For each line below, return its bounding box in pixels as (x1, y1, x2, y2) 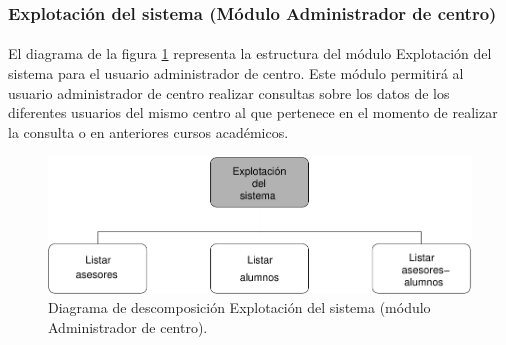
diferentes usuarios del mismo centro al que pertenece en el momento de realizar (8, 102, 498, 123)
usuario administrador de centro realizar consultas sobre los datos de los (8, 82, 450, 103)
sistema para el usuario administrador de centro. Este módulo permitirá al (8, 63, 464, 84)
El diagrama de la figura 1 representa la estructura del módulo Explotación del (8, 43, 492, 64)
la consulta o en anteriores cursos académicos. (8, 121, 289, 142)
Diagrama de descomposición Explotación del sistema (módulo (48, 297, 431, 318)
